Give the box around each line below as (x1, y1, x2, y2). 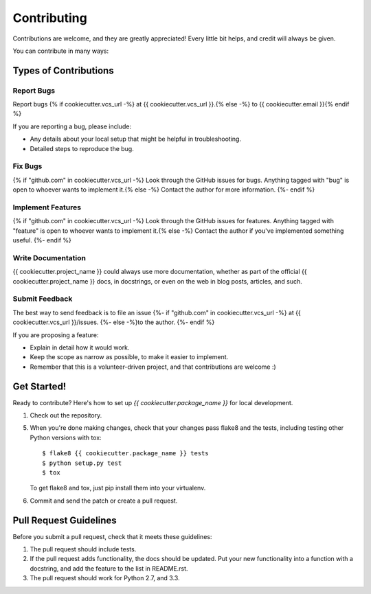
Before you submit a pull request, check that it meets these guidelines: (12, 532, 212, 540)
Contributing (12, 10, 87, 25)
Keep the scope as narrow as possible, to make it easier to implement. (30, 353, 229, 361)
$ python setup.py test (42, 459, 122, 467)
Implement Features (12, 203, 82, 212)
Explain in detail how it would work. (30, 343, 130, 352)
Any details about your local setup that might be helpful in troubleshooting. (30, 135, 242, 144)
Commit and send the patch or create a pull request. (30, 496, 178, 505)
